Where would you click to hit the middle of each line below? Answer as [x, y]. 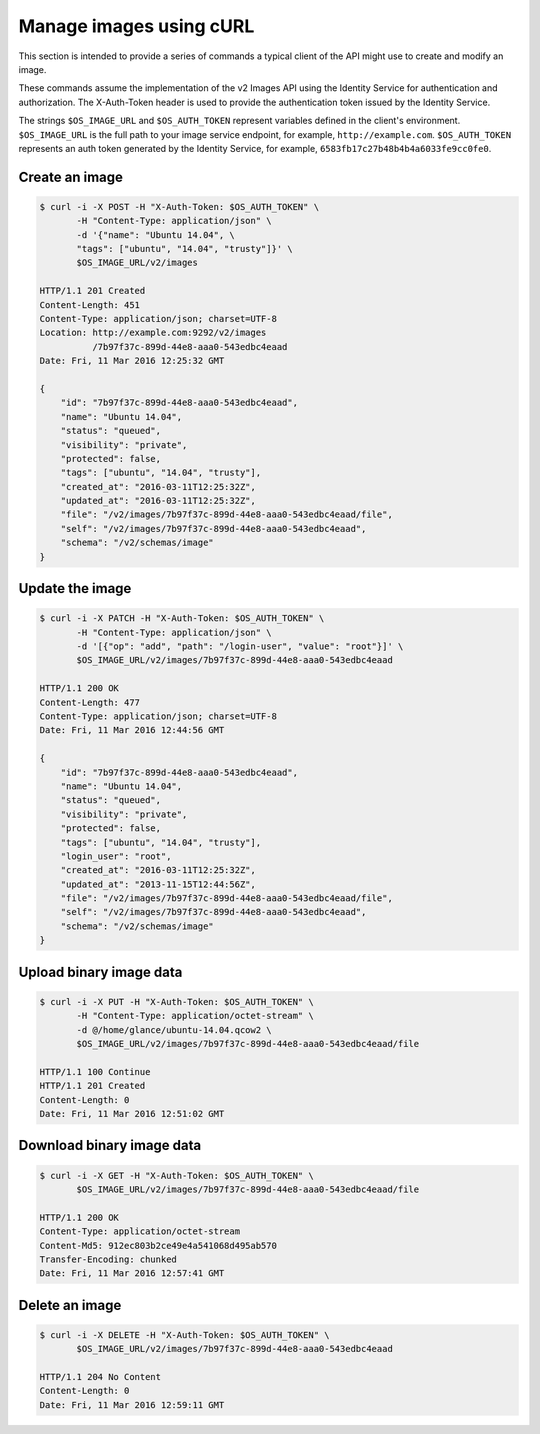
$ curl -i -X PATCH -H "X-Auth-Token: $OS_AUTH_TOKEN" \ [182, 618]
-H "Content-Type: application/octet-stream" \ [195, 1016]
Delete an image [70, 1305]
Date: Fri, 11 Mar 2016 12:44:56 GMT [132, 730]
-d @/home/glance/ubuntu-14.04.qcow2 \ [174, 1029]
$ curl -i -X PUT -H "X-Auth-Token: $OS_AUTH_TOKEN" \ [176, 1001]
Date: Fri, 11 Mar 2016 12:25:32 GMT [132, 361]
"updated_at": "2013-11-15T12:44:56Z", [158, 884]
